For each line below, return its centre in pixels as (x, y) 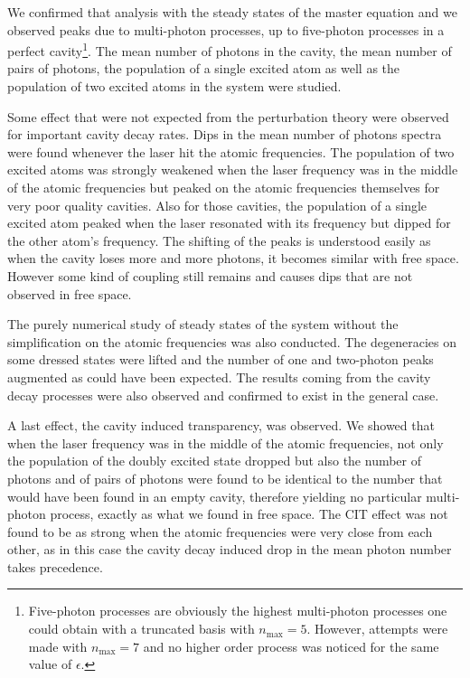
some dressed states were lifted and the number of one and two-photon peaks (221, 359)
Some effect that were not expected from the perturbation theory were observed (228, 116)
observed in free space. (70, 293)
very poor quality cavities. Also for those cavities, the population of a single (217, 205)
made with (58, 646)
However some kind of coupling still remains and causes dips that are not (210, 275)
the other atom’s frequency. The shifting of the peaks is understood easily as (219, 240)
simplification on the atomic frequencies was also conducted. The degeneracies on (232, 341)
